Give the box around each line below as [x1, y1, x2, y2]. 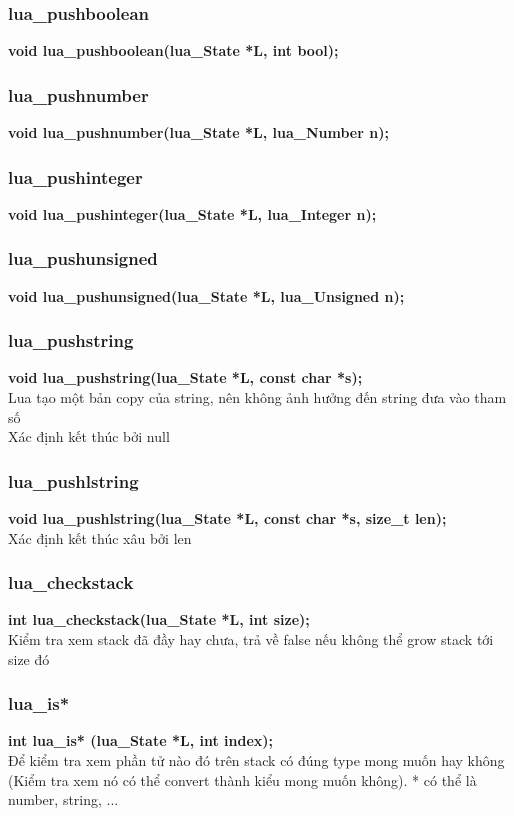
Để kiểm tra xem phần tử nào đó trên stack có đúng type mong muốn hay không [8, 750, 505, 771]
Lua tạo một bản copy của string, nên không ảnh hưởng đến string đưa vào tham [8, 387, 507, 408]
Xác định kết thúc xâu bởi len [8, 527, 192, 548]
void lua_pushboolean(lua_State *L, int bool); [8, 40, 339, 61]
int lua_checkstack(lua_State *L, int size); [8, 609, 310, 630]
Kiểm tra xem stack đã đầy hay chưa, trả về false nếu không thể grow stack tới [8, 629, 494, 650]
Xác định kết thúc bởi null [8, 426, 170, 447]
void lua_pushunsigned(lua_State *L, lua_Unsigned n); [8, 285, 405, 306]
